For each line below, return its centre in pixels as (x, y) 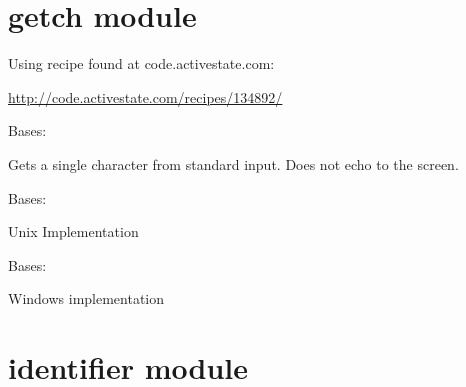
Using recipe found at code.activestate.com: (141, 63)
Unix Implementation (73, 231)
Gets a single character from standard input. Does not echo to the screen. (233, 163)
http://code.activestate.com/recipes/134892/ (145, 96)
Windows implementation (86, 298)
